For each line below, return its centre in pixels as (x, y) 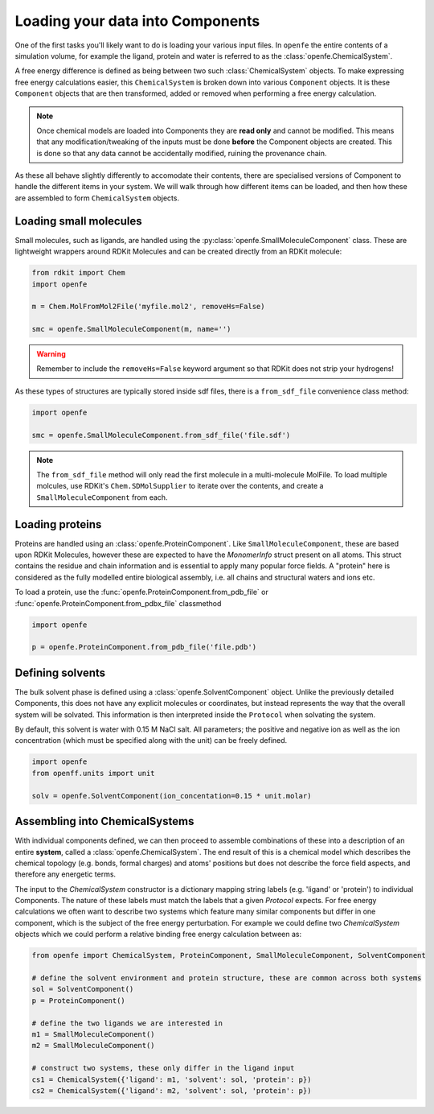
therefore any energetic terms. (66, 874)
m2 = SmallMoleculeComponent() (94, 1046)
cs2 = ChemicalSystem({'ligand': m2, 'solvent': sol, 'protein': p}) (172, 1090)
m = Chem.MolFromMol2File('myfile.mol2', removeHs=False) (148, 307)
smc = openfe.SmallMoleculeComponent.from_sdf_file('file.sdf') (161, 435)
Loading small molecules (78, 221)
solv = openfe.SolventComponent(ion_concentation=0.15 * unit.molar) (172, 796)
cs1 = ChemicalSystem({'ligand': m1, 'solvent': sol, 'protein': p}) (172, 1079)
